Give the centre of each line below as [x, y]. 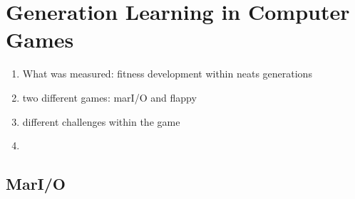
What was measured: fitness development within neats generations [167, 74]
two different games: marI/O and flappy [109, 97]
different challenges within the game [101, 121]
